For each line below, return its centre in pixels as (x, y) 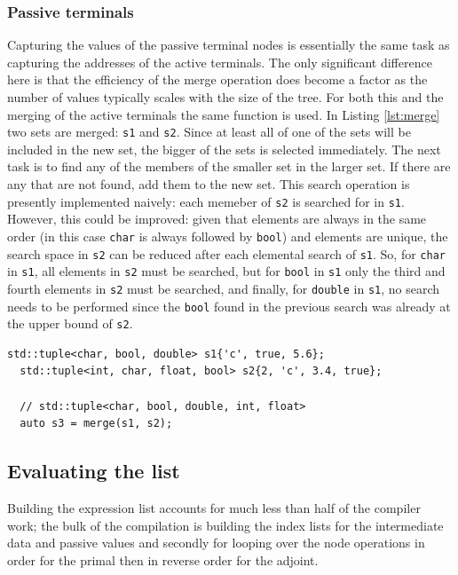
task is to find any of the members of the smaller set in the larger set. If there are (229, 166)
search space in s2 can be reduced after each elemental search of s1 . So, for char (226, 253)
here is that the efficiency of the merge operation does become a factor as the (217, 79)
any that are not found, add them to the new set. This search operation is (209, 184)
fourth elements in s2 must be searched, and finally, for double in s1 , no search (224, 288)
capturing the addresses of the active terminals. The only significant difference (220, 62)
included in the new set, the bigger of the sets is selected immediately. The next (224, 149)
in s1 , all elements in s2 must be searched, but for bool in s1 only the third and (226, 271)
